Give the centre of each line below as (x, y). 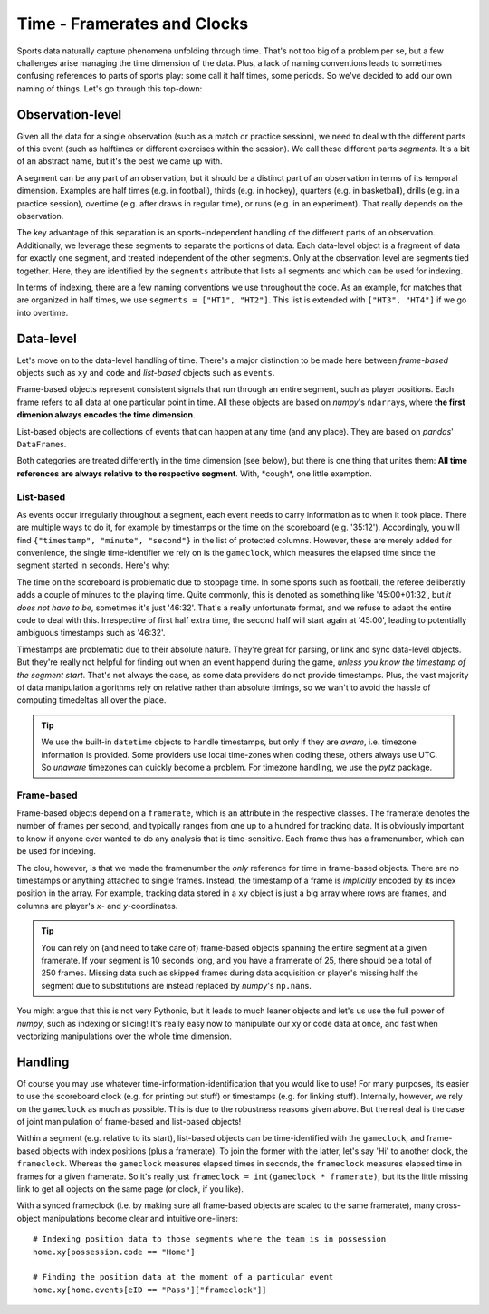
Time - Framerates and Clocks (133, 24)
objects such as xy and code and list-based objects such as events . (146, 373)
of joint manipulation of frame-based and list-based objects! (129, 1121)
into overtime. (43, 312)
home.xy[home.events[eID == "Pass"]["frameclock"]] (150, 1290)
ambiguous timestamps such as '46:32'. (91, 633)
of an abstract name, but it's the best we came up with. (120, 161)
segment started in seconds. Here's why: (94, 565)
